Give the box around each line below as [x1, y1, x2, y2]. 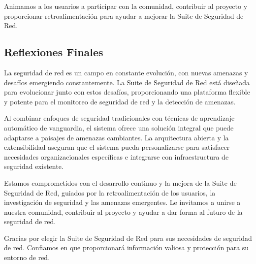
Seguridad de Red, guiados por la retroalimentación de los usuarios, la [4, 187, 216, 198]
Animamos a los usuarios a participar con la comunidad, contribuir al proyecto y [4, 1, 248, 11]
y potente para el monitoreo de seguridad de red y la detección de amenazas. [4, 96, 236, 106]
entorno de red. [4, 252, 50, 263]
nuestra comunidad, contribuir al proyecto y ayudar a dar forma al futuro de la [4, 206, 243, 217]
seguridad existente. [4, 161, 64, 171]
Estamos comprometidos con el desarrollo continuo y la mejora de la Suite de [4, 177, 237, 188]
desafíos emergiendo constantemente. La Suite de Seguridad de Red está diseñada [4, 77, 250, 87]
